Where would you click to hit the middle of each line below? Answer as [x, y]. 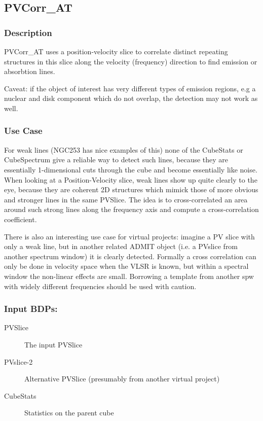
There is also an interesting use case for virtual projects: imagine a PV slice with [129, 236]
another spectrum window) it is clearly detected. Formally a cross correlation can [130, 256]
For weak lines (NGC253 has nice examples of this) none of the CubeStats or [124, 149]
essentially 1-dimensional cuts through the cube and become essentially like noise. [131, 169]
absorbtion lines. [30, 71]
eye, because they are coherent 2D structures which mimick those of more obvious [131, 189]
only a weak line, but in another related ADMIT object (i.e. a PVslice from [121, 246]
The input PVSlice [53, 344]
